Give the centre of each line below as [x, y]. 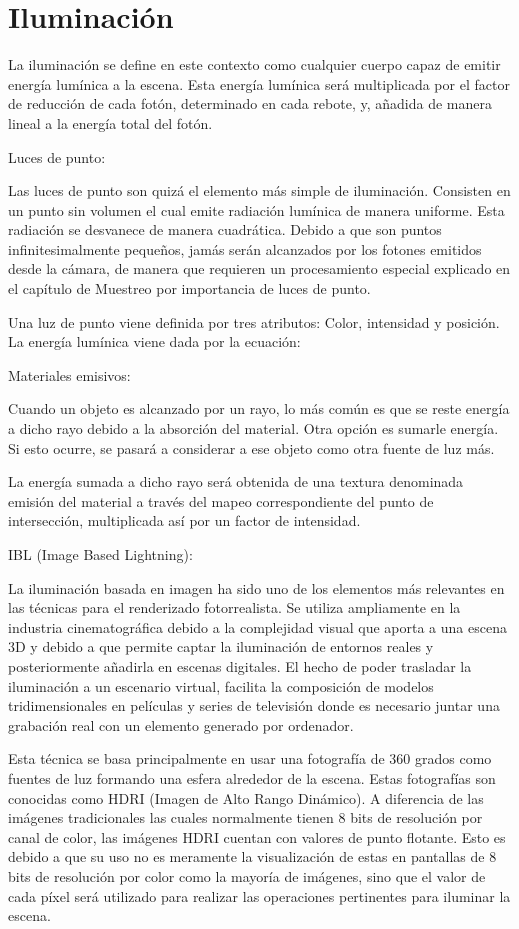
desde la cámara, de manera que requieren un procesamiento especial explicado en [259, 268]
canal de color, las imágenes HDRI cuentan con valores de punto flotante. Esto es [257, 836]
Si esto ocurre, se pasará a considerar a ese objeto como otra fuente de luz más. [251, 447]
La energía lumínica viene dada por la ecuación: [154, 341]
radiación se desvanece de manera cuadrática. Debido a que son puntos [225, 229]
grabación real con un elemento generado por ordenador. [181, 724]
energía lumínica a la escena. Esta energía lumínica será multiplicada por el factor [259, 83]
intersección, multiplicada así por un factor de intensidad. [184, 520]
